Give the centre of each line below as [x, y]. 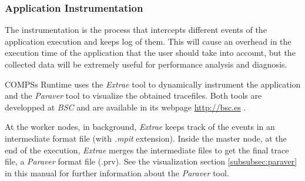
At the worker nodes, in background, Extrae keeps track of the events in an [140, 127]
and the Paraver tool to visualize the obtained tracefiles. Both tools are [133, 95]
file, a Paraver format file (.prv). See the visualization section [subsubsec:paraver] [151, 161]
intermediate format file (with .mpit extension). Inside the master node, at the [146, 138]
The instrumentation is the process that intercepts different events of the [136, 30]
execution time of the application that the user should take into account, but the [150, 53]
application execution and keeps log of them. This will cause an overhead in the [148, 41]
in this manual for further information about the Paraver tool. [117, 172]
